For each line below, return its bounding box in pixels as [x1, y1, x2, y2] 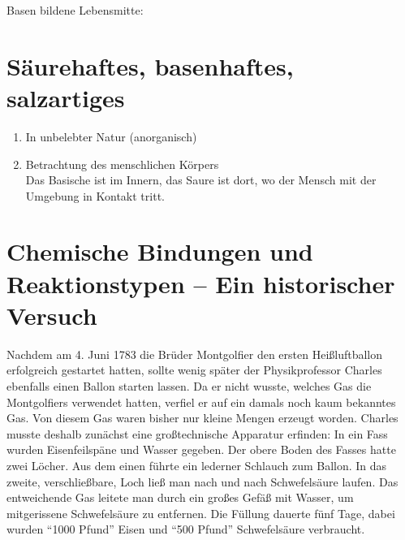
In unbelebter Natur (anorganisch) [25, 127, 197, 145]
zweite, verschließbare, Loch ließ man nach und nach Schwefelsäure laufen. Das [6, 473, 399, 490]
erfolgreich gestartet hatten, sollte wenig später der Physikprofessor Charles [6, 361, 382, 378]
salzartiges [6, 80, 125, 114]
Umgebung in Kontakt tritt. [25, 187, 165, 204]
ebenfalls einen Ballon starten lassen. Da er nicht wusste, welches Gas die [6, 377, 372, 394]
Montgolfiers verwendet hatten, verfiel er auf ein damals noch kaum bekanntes [6, 393, 396, 410]
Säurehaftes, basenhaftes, [6, 49, 294, 82]
